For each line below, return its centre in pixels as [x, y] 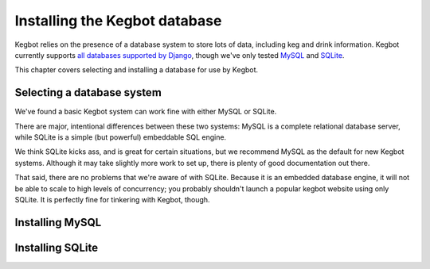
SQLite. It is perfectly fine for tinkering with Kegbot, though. [112, 199]
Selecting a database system [88, 92]
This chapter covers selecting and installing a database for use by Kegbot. [137, 70]
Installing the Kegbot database [118, 21]
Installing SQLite [57, 247]
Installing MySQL [58, 222]
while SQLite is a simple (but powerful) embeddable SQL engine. [121, 137]
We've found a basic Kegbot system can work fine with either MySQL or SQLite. [146, 112]
